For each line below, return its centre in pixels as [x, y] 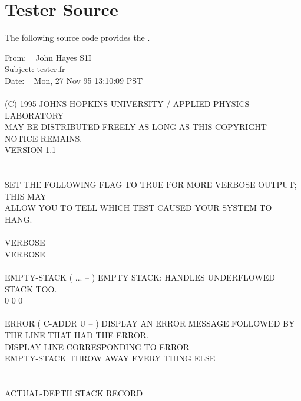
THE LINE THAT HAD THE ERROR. [77, 335]
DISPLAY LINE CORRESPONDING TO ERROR [97, 346]
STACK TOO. [31, 288]
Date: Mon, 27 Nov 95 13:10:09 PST [74, 80]
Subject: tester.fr [35, 69]
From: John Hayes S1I [48, 57]
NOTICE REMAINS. [44, 138]
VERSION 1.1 [31, 150]
